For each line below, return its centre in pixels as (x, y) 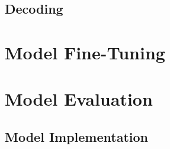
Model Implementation (77, 136)
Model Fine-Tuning (85, 52)
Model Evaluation (79, 99)
